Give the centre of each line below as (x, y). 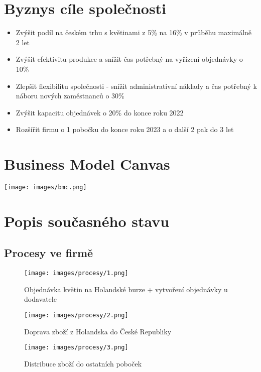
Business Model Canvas (87, 164)
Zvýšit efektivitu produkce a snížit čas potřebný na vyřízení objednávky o (129, 59)
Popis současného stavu (87, 221)
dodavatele (40, 299)
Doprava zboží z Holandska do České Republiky (98, 331)
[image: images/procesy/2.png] (76, 316)
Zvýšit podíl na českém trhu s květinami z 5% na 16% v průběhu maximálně (134, 32)
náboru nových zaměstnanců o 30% (70, 96)
